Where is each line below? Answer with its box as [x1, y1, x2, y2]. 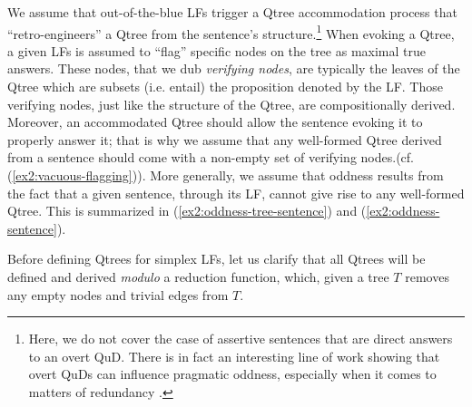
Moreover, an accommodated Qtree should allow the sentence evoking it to [7, 112, 423, 131]
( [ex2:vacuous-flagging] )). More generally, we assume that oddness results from [7, 166, 444, 184]
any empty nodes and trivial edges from [7, 285, 229, 304]
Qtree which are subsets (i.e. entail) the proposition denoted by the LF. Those [7, 77, 443, 96]
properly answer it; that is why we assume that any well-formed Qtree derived [7, 130, 442, 149]
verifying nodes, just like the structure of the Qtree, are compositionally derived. [7, 94, 456, 113]
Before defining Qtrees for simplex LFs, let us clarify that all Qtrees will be [7, 249, 426, 268]
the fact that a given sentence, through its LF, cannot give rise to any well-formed [7, 183, 465, 202]
